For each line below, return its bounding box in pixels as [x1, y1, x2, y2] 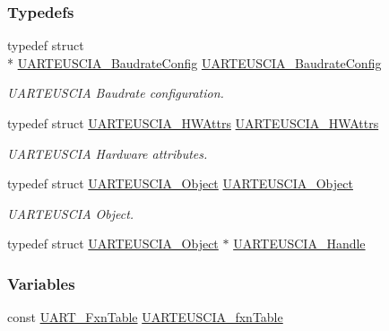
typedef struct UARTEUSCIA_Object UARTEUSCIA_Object [7, 174, 353, 193]
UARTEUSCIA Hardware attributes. [7, 144, 208, 162]
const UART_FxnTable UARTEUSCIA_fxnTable [7, 308, 283, 327]
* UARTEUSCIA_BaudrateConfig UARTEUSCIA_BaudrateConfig [7, 53, 382, 72]
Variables [7, 272, 75, 294]
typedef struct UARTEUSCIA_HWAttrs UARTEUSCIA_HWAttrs [7, 114, 379, 132]
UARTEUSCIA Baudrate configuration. [7, 83, 224, 102]
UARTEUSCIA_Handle [233, 234, 366, 253]
